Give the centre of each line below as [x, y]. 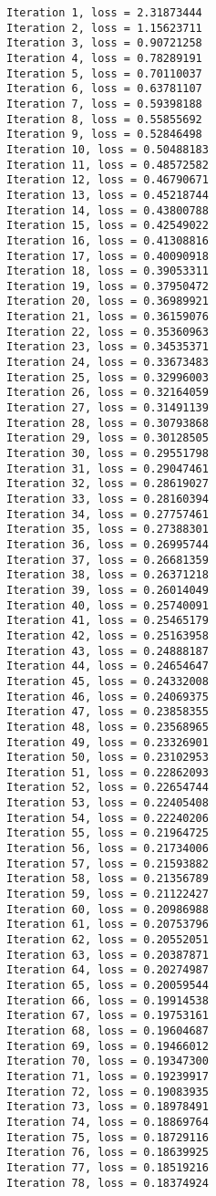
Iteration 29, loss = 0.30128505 [108, 438]
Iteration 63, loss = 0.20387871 [108, 955]
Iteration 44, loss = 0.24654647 [108, 666]
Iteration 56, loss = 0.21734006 [108, 849]
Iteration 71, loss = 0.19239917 [108, 1076]
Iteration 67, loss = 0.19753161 [108, 1016]
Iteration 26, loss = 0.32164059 [108, 393]
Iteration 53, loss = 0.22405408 [108, 803]
